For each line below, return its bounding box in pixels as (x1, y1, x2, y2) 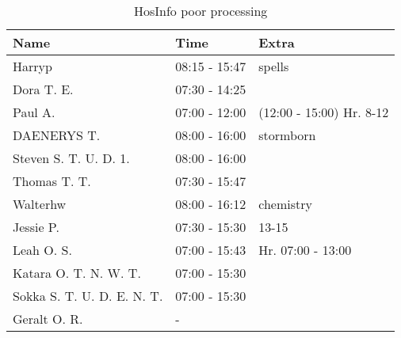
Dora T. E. (13, 80, 74, 98)
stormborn (258, 126, 316, 144)
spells (258, 57, 289, 75)
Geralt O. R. (13, 310, 83, 328)
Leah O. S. (13, 241, 72, 259)
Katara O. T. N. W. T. (13, 264, 141, 282)
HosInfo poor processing (133, 2, 268, 20)
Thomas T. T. (13, 172, 91, 190)
